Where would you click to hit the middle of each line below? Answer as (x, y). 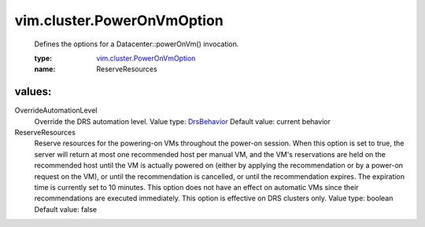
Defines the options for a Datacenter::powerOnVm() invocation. (137, 44)
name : (45, 69)
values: (33, 92)
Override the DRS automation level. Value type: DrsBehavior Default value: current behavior (182, 121)
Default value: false (66, 209)
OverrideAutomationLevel (56, 111)
